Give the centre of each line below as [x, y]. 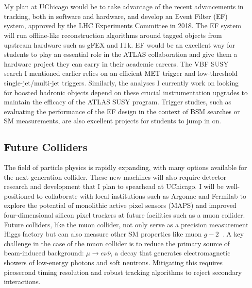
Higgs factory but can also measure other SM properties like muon [103, 234]
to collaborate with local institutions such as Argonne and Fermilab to [141, 195]
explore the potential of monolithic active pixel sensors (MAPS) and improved [120, 205]
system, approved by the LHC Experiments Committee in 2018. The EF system [123, 25]
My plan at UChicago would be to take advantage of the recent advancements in [124, 7]
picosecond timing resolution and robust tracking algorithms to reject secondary [123, 272]
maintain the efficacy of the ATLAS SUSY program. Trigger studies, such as [118, 102]
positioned [19, 195]
